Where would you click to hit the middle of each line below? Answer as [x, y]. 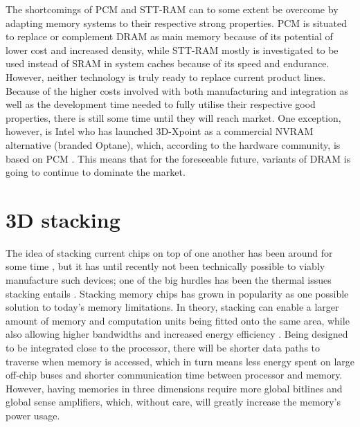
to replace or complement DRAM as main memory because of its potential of [169, 36]
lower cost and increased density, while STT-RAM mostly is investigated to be [172, 49]
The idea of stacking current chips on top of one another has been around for [169, 252]
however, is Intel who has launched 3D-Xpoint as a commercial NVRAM [160, 131]
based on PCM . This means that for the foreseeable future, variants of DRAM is [178, 158]
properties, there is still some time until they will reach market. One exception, [173, 117]
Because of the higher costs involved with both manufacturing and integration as [177, 90]
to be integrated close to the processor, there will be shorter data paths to [163, 347]
